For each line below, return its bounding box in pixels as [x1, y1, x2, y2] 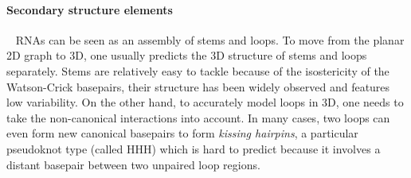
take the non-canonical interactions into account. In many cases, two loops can [6, 109, 390, 126]
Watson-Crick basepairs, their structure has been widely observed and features [6, 78, 390, 95]
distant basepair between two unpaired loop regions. [6, 156, 260, 172]
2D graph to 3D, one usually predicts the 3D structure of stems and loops [6, 47, 367, 64]
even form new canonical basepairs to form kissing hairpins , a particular [6, 125, 358, 141]
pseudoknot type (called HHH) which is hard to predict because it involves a [6, 140, 381, 157]
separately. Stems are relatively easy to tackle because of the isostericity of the [6, 62, 389, 79]
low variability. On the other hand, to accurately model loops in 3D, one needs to [6, 94, 404, 110]
